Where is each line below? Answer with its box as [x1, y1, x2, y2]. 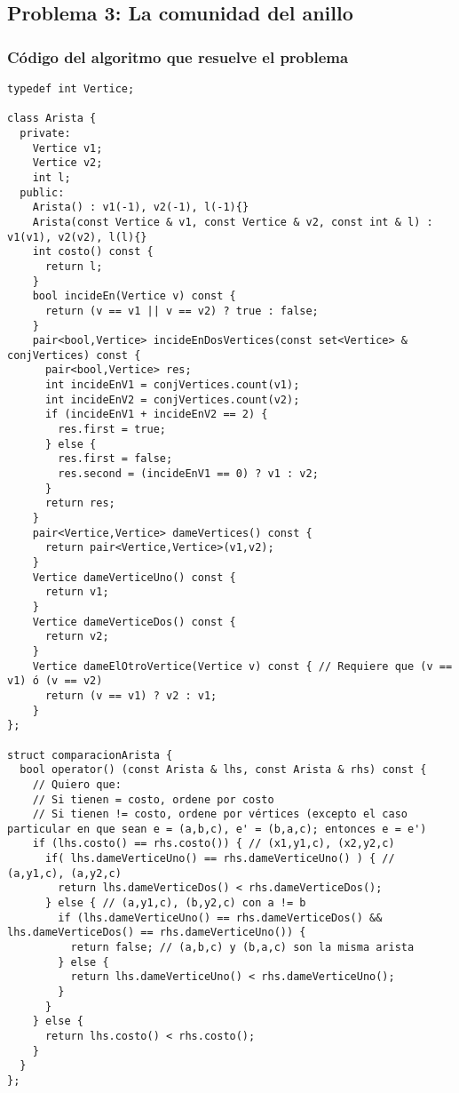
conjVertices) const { [7, 348, 141, 362]
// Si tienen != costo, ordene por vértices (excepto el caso [32, 808, 408, 821]
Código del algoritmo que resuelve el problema [7, 45, 349, 68]
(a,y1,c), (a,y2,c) [7, 866, 122, 880]
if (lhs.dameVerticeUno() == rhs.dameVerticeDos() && [58, 911, 383, 924]
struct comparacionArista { [7, 748, 173, 762]
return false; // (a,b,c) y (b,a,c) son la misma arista [70, 941, 415, 954]
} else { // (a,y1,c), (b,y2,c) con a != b [44, 897, 306, 910]
